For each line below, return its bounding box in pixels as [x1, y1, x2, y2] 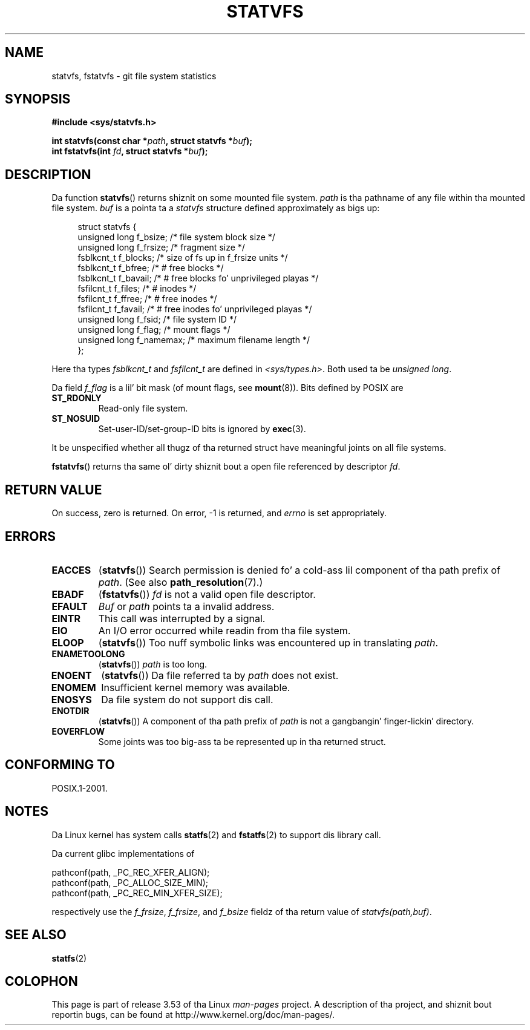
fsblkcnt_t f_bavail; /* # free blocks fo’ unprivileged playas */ [77, 273, 319, 284]
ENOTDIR [51, 705, 90, 716]
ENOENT [51, 669, 92, 681]
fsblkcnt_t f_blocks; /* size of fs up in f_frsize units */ [77, 252, 288, 263]
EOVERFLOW [51, 726, 105, 736]
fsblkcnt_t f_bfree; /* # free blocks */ [77, 263, 224, 274]
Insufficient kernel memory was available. [101, 681, 290, 694]
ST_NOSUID [51, 413, 100, 424]
